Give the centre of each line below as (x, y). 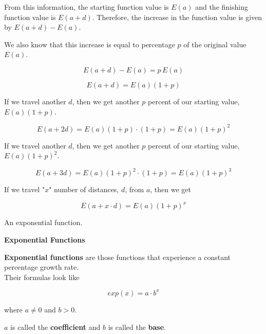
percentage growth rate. (42, 267)
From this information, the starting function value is (87, 7)
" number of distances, (84, 189)
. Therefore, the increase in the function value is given (177, 17)
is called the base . (137, 327)
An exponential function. (43, 222)
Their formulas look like (42, 277)
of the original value (215, 44)
